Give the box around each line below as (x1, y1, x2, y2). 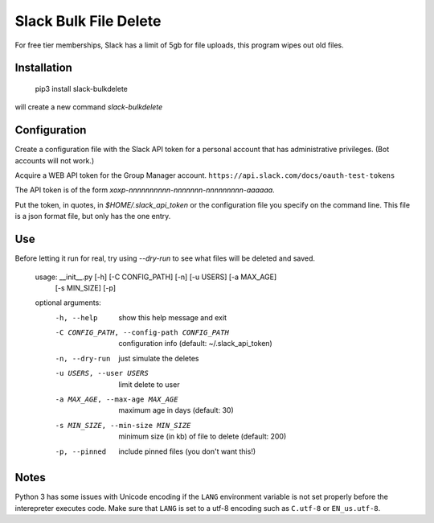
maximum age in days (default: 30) (118, 406, 234, 415)
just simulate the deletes (118, 353, 199, 363)
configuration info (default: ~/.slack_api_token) (118, 339, 272, 348)
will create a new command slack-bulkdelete (14, 102, 163, 112)
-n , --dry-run (55, 354, 111, 363)
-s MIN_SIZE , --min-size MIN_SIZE (55, 421, 191, 430)
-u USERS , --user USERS (55, 369, 149, 378)
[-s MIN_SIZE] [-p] (55, 282, 117, 293)
